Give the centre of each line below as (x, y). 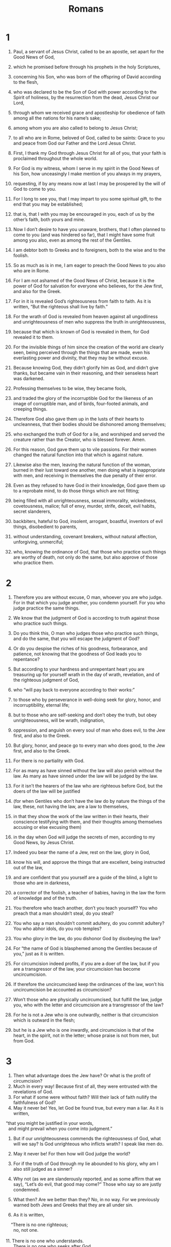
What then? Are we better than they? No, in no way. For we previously (86, 1199)
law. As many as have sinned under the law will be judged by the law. (85, 776)
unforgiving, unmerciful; (38, 542)
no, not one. (26, 1230)
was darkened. (29, 378)
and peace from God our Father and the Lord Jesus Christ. (75, 143)
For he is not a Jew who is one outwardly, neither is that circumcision (85, 1014)
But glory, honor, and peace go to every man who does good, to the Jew (89, 745)
